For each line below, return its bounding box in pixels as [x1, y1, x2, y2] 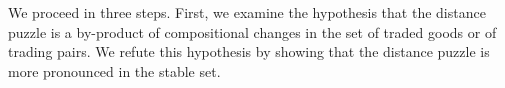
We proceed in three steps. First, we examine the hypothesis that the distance [8, 2, 486, 22]
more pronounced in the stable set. [8, 60, 221, 81]
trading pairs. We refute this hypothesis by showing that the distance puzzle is [8, 41, 490, 62]
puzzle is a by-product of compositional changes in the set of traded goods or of [8, 21, 497, 42]
